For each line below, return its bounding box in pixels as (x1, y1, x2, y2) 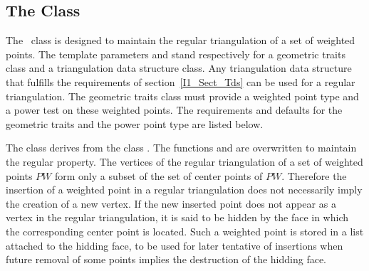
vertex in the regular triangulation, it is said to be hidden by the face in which (6, 210, 349, 225)
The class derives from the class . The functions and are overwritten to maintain (6, 140, 357, 155)
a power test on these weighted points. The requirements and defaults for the (6, 102, 343, 117)
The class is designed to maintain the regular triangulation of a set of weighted (6, 33, 355, 48)
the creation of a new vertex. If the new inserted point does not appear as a (6, 196, 336, 211)
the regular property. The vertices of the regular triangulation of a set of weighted (6, 154, 363, 169)
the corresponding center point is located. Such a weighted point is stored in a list (6, 223, 364, 238)
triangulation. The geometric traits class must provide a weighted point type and (6, 88, 359, 103)
